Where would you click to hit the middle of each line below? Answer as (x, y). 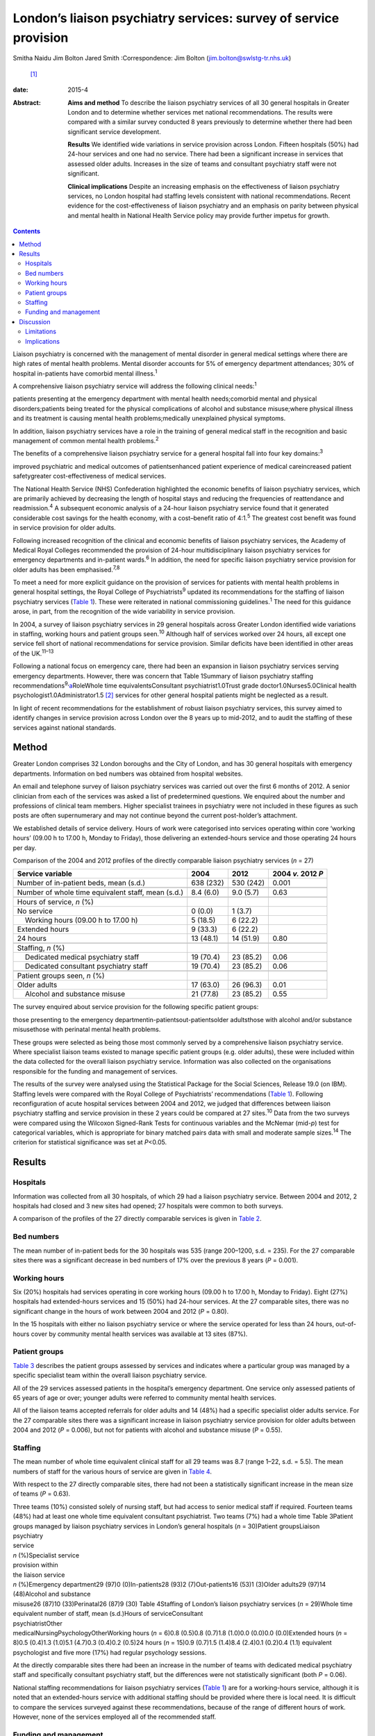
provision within (35, 1565)
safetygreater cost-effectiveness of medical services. (90, 476)
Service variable (45, 874)
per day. (25, 848)
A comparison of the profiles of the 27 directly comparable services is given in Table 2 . (137, 1219)
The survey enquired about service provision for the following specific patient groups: (136, 1007)
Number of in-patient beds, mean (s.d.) (81, 883)
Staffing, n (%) (41, 948)
